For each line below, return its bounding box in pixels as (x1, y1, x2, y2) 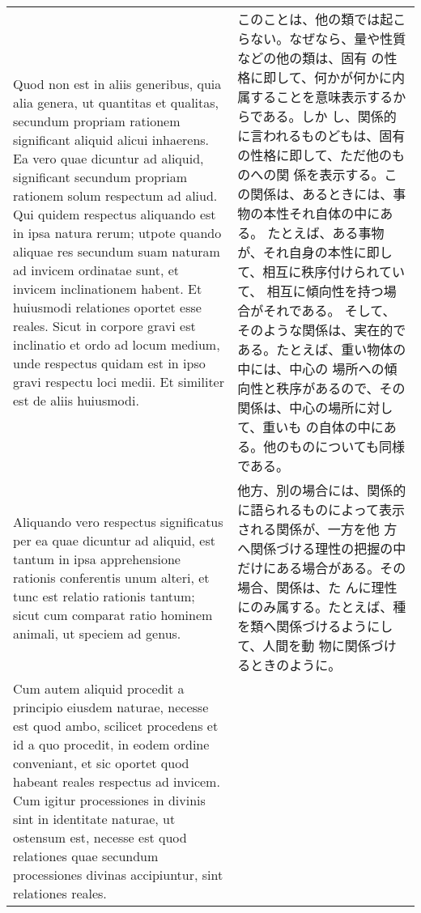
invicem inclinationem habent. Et (13, 279, 202, 298)
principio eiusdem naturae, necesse (13, 698, 209, 716)
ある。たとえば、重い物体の (237, 340, 406, 359)
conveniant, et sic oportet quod (13, 754, 189, 772)
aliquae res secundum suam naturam (13, 242, 220, 261)
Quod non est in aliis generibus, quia (13, 74, 222, 93)
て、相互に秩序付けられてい (237, 262, 405, 281)
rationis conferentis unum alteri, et (13, 567, 210, 587)
